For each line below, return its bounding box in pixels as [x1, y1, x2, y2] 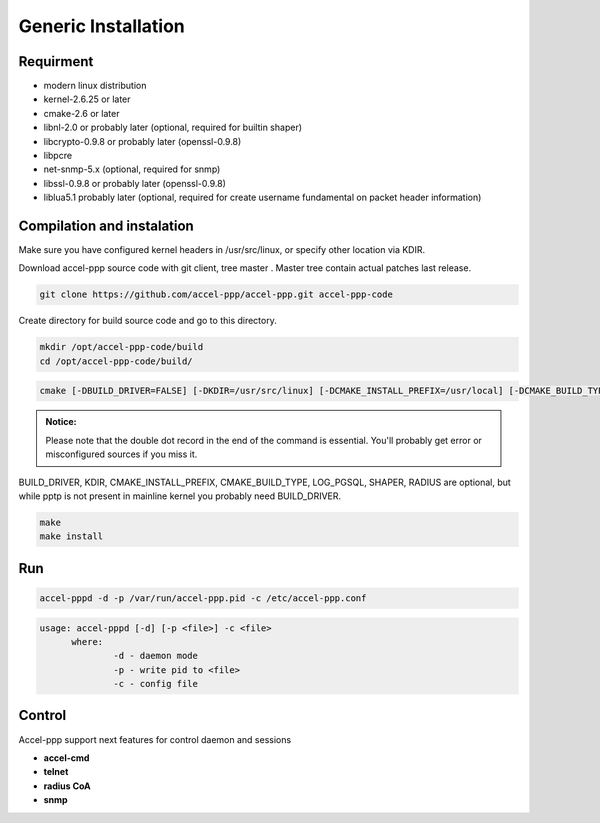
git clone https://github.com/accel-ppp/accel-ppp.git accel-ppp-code [39, 289, 394, 300]
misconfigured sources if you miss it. [45, 448, 198, 460]
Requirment [18, 53, 94, 70]
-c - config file [113, 678, 199, 690]
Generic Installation [18, 15, 185, 37]
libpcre [43, 150, 73, 162]
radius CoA [43, 780, 92, 792]
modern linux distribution [43, 80, 147, 92]
